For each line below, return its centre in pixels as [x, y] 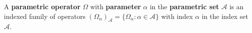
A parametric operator [42, 6]
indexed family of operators [45, 16]
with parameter [116, 6]
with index [177, 16]
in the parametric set [184, 6]
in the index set [225, 16]
